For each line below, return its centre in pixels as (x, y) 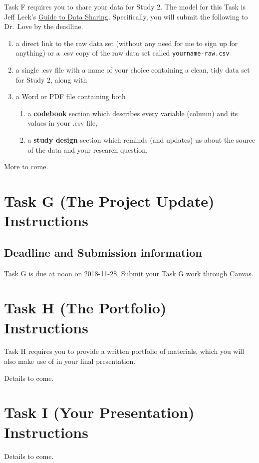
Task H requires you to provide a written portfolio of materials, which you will (124, 351)
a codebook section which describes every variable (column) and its (133, 113)
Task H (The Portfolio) (85, 308)
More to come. (26, 166)
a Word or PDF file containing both (71, 96)
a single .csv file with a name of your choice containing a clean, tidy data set (133, 70)
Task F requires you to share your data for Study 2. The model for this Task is (125, 7)
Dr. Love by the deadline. (44, 26)
